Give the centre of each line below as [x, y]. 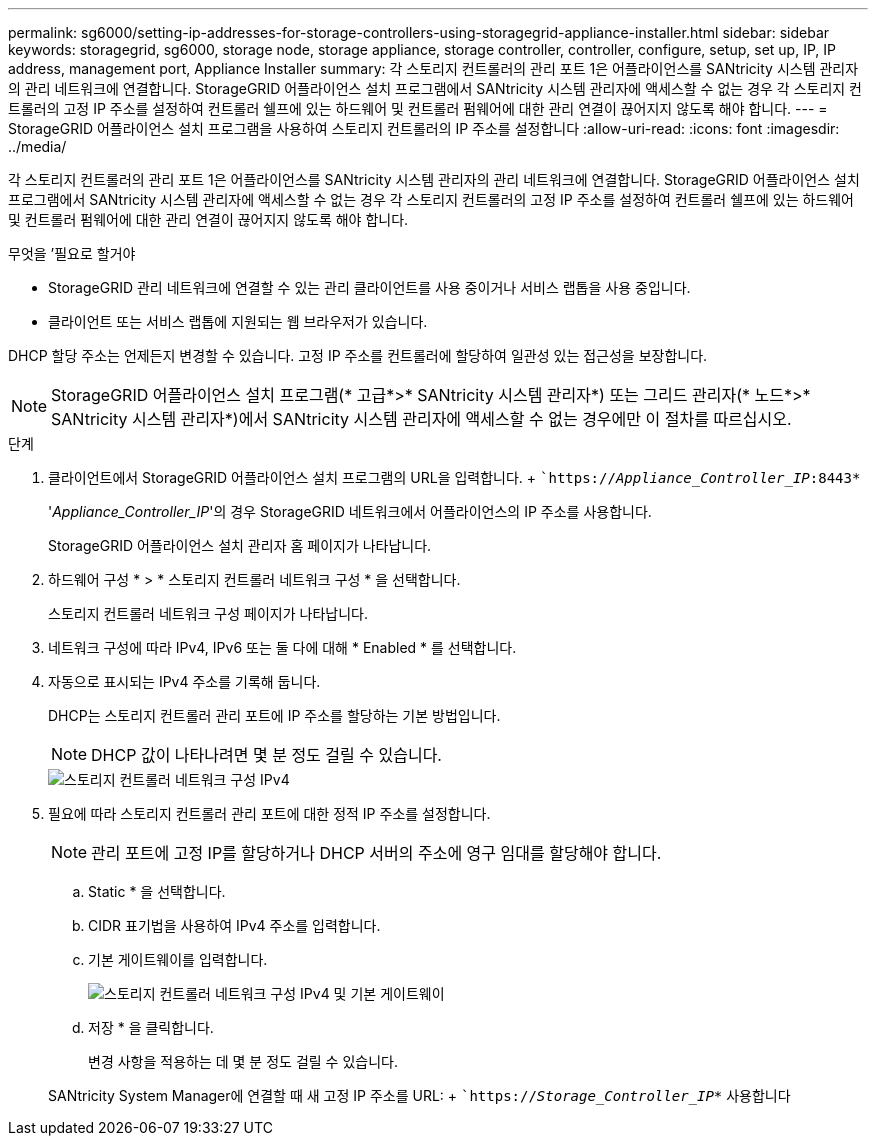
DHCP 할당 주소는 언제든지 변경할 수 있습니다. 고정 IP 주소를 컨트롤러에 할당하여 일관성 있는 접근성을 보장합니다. [358, 355]
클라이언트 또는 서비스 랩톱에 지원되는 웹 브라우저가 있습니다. [238, 321]
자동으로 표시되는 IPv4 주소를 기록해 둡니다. [184, 681]
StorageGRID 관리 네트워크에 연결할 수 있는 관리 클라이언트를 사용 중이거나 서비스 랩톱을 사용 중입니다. [369, 287]
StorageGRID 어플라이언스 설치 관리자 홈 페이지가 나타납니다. [240, 545]
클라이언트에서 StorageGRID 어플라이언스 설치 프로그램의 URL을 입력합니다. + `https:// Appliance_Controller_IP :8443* [454, 477]
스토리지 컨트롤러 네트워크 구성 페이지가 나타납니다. [208, 613]
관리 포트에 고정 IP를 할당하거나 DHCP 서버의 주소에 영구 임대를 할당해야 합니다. [376, 853]
